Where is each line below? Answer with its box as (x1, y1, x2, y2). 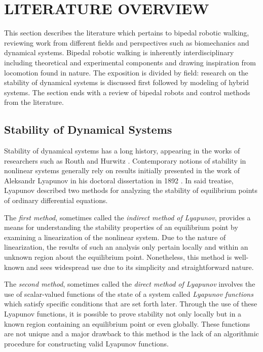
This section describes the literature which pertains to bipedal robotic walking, (4, 27, 249, 38)
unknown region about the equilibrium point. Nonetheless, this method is (4, 252, 232, 262)
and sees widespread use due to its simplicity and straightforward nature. (26, 261, 254, 272)
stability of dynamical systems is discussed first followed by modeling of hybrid (4, 77, 249, 88)
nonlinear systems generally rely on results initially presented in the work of (4, 165, 240, 176)
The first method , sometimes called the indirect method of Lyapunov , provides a (4, 212, 251, 222)
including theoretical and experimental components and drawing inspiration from (4, 57, 256, 67)
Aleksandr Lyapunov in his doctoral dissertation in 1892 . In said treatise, (4, 175, 234, 185)
